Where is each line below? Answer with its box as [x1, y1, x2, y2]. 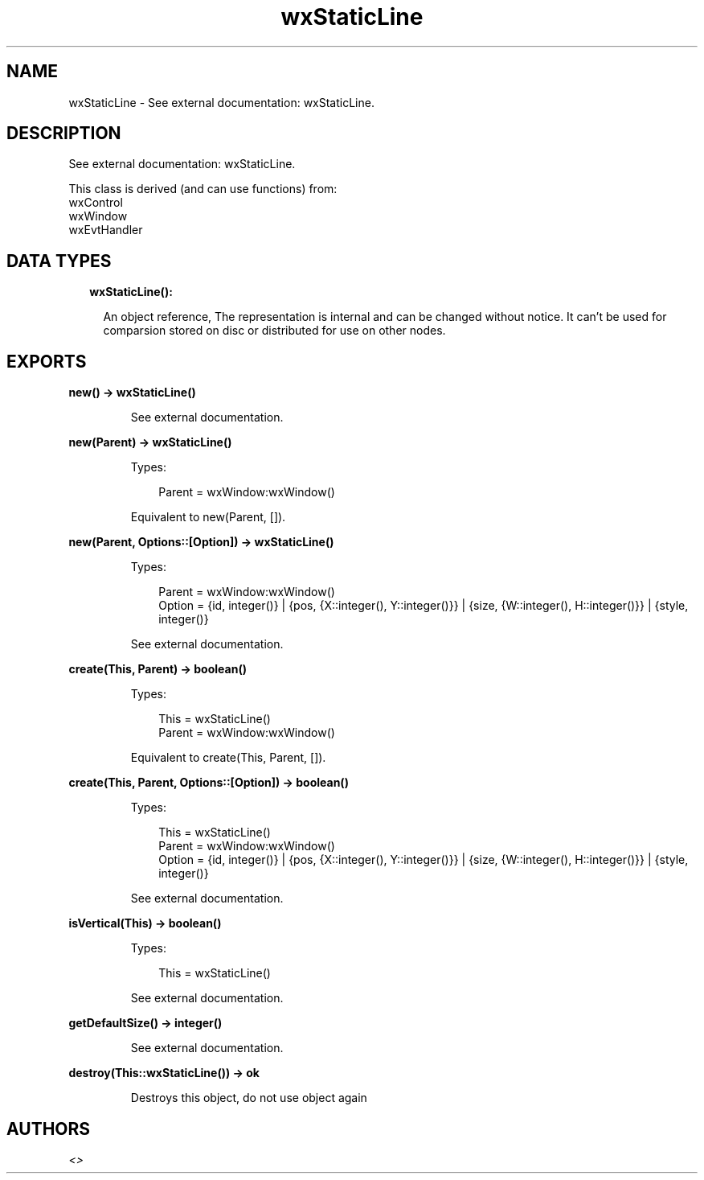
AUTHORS [6, 1118, 91, 1139]
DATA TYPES [6, 250, 112, 271]
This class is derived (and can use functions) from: [68, 182, 338, 196]
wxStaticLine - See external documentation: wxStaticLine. [68, 95, 375, 109]
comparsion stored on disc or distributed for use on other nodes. [103, 323, 446, 338]
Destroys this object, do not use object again [130, 1091, 367, 1105]
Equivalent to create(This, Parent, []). [130, 750, 326, 765]
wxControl [68, 195, 123, 210]
